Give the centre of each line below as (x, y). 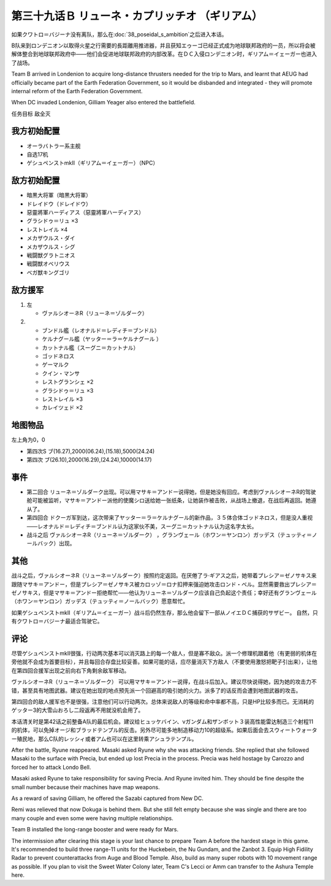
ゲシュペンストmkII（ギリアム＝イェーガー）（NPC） (93, 163)
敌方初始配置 (36, 181)
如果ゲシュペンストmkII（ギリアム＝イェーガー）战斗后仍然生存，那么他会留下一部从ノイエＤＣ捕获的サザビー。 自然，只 (165, 612)
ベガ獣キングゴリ (48, 272)
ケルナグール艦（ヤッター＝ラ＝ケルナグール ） (102, 339)
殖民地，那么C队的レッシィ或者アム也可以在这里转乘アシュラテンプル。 (107, 739)
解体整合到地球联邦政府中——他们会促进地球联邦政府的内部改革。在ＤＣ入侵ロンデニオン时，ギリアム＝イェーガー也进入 (164, 54)
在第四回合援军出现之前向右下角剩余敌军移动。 (70, 670)
